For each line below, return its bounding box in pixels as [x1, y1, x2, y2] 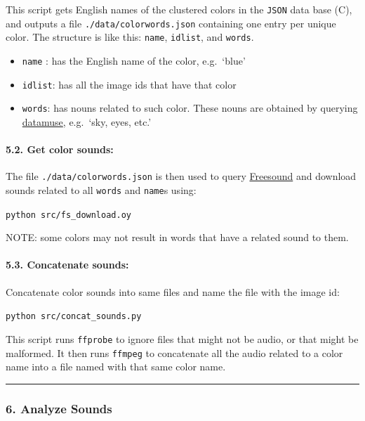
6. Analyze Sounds [6, 399, 112, 417]
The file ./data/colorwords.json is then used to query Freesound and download [6, 169, 357, 183]
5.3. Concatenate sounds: [6, 257, 129, 272]
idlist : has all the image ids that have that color [22, 77, 237, 91]
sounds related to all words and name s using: [6, 182, 197, 197]
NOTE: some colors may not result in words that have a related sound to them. [6, 230, 349, 245]
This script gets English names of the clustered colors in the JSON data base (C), [6, 2, 352, 16]
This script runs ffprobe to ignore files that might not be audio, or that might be [6, 331, 359, 346]
